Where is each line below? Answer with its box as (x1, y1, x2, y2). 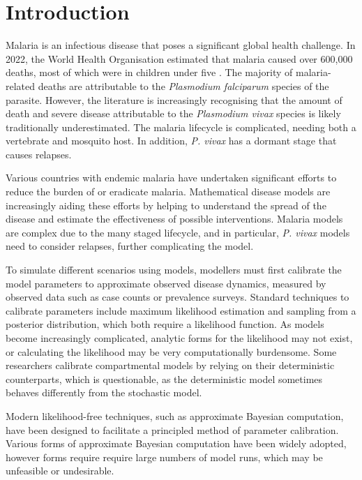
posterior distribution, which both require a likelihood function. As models (6, 317, 324, 331)
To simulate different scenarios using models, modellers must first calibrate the (6, 262, 342, 277)
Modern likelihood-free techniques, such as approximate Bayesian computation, (6, 408, 344, 423)
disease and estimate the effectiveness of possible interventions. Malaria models (6, 211, 343, 226)
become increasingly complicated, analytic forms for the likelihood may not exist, (6, 331, 353, 345)
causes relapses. (6, 147, 72, 161)
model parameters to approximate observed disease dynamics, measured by (6, 276, 326, 290)
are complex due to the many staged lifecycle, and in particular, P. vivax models (6, 225, 350, 239)
